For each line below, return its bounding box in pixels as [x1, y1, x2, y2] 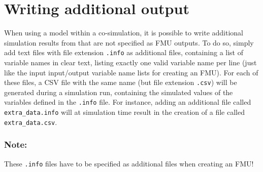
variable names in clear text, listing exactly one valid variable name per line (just [4, 57, 257, 67]
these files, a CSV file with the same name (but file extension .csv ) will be [4, 77, 237, 88]
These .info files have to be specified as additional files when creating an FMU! [4, 158, 254, 168]
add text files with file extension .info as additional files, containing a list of [4, 47, 243, 58]
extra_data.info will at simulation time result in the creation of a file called [4, 107, 245, 117]
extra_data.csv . [4, 116, 57, 127]
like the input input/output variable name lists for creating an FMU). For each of [4, 67, 258, 77]
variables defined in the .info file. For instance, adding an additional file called [4, 97, 251, 107]
